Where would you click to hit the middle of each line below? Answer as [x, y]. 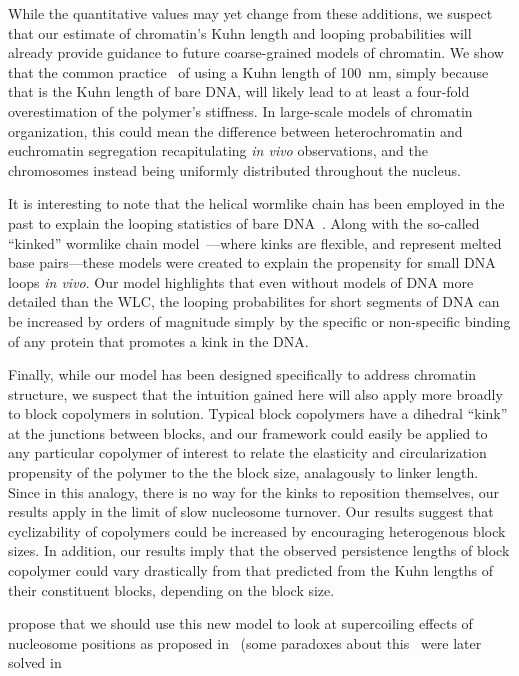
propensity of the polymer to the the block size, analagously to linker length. [243, 472]
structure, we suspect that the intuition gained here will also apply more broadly [255, 393]
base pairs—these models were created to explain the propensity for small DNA [252, 262]
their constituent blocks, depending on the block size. [171, 589]
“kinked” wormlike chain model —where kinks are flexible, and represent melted [255, 242]
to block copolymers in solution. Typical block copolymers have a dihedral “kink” [258, 413]
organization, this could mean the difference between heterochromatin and [235, 130]
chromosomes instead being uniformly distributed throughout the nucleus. [234, 169]
